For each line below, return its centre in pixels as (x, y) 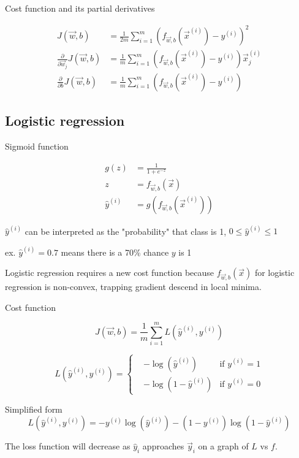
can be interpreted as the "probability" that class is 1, (126, 231)
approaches (163, 446)
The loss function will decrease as (68, 446)
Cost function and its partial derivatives (80, 8)
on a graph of (223, 446)
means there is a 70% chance (115, 252)
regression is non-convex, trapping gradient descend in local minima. (133, 286)
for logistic (274, 273)
